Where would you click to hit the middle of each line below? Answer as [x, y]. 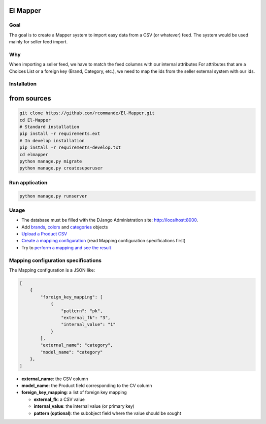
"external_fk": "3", [86, 317]
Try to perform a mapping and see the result [66, 247]
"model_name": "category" [71, 352]
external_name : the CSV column [55, 379]
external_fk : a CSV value [59, 399]
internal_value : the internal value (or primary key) [84, 406]
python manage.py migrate [51, 161]
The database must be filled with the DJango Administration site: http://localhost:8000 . [110, 220]
